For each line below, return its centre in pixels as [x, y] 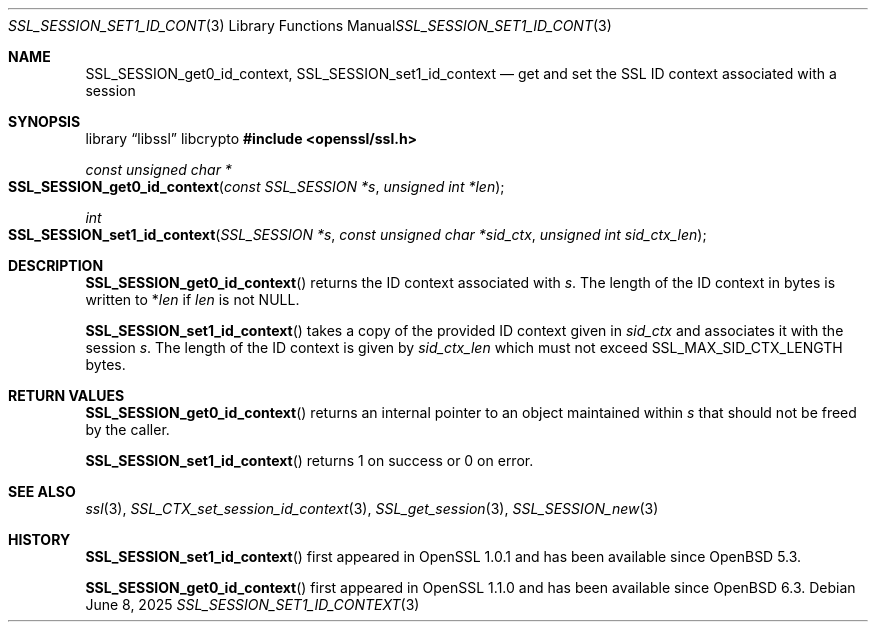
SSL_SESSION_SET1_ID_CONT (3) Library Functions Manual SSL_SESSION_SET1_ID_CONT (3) [310, 25]
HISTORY [39, 539]
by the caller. [127, 429]
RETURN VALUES [66, 395]
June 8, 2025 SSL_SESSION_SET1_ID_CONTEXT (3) [252, 604]
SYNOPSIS [44, 121]
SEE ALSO [42, 491]
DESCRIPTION [56, 265]
